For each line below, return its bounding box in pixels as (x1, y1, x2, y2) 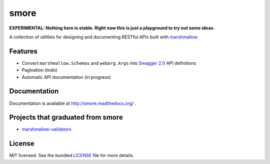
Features (9, 47, 37, 55)
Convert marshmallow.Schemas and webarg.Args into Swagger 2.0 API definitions (21, 60, 196, 66)
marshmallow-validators (21, 126, 72, 132)
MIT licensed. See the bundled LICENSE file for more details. (9, 153, 134, 159)
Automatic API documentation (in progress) (21, 74, 111, 80)
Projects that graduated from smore (9, 113, 123, 122)
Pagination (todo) (21, 67, 57, 73)
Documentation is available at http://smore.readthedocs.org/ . (9, 100, 136, 106)
